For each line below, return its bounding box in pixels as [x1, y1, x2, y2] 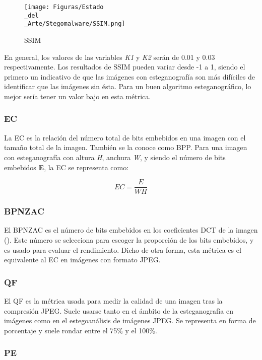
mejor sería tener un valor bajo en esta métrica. [4, 91, 151, 101]
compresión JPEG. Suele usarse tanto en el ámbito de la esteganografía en [4, 305, 233, 316]
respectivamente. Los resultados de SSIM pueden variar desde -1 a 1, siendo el [4, 61, 245, 72]
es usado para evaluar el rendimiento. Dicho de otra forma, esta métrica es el [4, 244, 241, 255]
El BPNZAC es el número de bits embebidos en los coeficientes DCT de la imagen [4, 225, 258, 235]
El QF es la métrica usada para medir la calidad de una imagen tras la [4, 296, 223, 306]
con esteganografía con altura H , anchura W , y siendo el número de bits [4, 152, 226, 162]
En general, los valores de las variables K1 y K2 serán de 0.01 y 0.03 [4, 51, 215, 62]
